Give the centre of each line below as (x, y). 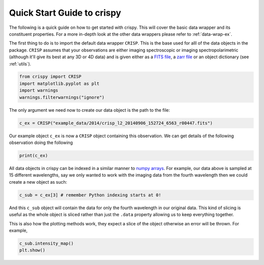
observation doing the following (41, 143)
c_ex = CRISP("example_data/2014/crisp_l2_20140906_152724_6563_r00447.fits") (116, 123)
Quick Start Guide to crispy (65, 13)
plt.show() (32, 250)
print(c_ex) (34, 155)
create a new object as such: (38, 182)
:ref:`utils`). (20, 64)
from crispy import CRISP (50, 77)
